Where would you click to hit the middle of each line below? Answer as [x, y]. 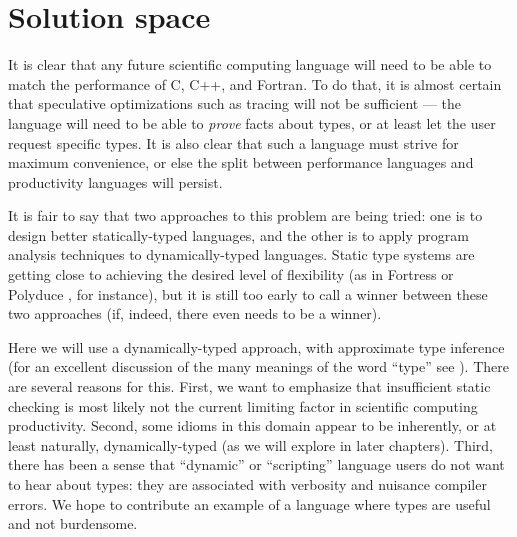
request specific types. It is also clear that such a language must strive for [233, 142]
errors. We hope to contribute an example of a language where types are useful [249, 503]
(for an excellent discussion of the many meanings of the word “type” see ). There [258, 366]
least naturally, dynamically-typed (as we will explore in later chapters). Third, [251, 444]
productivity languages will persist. [115, 181]
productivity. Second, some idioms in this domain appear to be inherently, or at [252, 425]
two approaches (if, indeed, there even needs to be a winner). [195, 313]
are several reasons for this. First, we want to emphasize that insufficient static [249, 386]
